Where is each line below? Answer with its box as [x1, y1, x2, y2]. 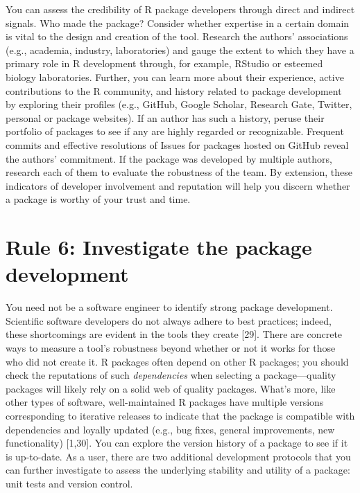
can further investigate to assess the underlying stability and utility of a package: [6, 463, 350, 477]
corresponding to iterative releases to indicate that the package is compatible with [6, 408, 355, 422]
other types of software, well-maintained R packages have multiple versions [6, 395, 324, 409]
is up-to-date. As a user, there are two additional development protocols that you [6, 449, 351, 463]
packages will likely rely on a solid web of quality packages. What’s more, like [6, 381, 336, 395]
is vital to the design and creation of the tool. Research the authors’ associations [6, 29, 348, 44]
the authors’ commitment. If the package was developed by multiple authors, [6, 151, 332, 165]
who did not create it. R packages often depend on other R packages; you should [6, 354, 349, 368]
